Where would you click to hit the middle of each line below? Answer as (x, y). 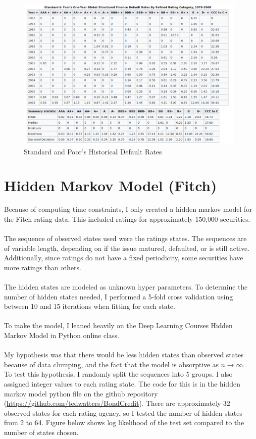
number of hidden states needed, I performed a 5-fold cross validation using (119, 296)
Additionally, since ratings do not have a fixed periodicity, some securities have (124, 258)
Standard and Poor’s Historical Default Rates (93, 151)
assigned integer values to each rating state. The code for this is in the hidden (122, 384)
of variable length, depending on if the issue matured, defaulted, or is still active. (127, 248)
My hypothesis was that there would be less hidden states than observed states (124, 355)
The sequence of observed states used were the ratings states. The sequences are (126, 238)
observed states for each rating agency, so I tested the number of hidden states (123, 413)
